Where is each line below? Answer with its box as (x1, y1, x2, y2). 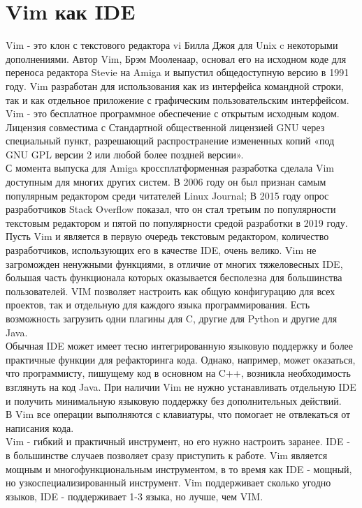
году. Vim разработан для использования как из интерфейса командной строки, (6, 78, 344, 93)
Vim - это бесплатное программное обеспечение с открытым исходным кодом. (6, 106, 340, 121)
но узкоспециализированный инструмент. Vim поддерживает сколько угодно (6, 475, 331, 490)
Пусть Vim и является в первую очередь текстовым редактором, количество (6, 229, 329, 244)
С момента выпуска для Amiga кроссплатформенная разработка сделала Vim (6, 160, 334, 175)
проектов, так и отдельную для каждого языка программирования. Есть (6, 297, 310, 312)
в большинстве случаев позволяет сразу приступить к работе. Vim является (6, 447, 328, 462)
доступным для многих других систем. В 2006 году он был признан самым (6, 174, 326, 189)
